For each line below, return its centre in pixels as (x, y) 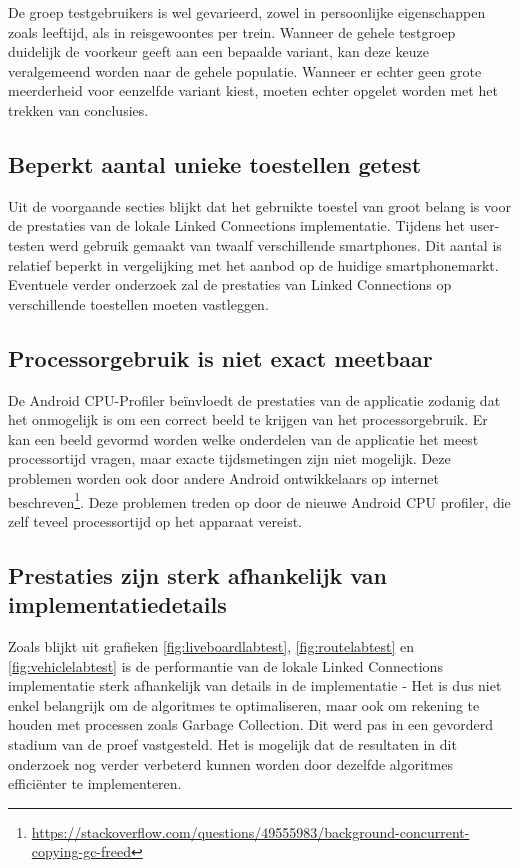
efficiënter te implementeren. (95, 783)
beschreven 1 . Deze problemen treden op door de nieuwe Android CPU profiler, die (259, 500)
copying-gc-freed (81, 851)
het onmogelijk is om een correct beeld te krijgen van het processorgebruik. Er (248, 419)
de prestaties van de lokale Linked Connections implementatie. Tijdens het (237, 225)
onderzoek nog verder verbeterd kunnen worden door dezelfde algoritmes (230, 763)
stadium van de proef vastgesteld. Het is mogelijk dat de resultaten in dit (232, 743)
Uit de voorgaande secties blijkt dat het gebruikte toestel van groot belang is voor (259, 205)
